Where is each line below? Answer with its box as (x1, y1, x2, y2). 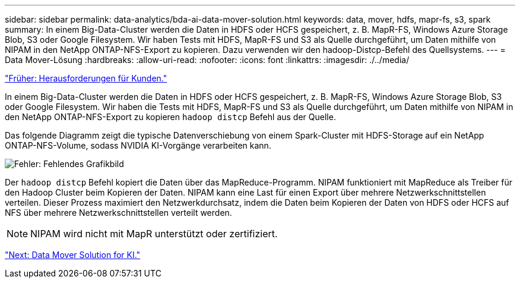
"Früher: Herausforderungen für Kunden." (5, 73, 167, 83)
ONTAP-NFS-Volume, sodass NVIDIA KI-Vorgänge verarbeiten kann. (5, 140, 271, 150)
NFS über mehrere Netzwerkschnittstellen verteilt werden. (5, 207, 232, 218)
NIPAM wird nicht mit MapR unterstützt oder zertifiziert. (30, 228, 278, 240)
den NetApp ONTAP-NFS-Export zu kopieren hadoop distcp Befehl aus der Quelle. (5, 112, 336, 122)
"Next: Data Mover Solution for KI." (5, 250, 141, 260)
